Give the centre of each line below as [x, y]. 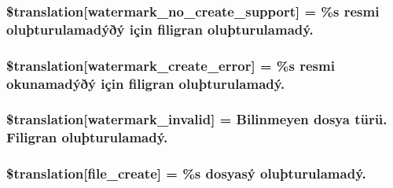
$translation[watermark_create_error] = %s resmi [171, 65]
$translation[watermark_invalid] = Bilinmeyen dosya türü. [197, 119]
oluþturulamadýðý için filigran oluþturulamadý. [160, 29]
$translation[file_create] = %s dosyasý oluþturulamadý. [186, 173]
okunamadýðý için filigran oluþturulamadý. [146, 83]
